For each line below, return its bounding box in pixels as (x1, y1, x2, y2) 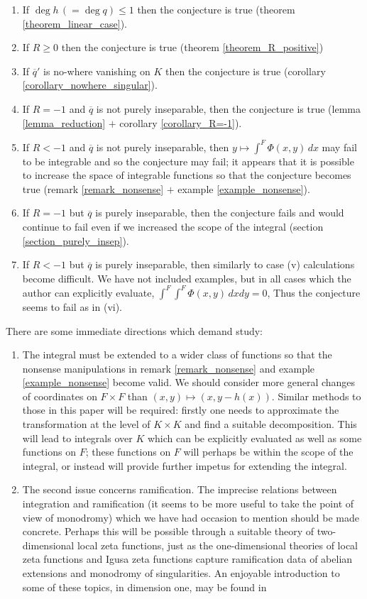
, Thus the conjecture (267, 285, 361, 299)
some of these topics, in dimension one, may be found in (22, 579, 267, 594)
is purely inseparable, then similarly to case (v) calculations (95, 257, 355, 272)
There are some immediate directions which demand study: (6, 323, 263, 338)
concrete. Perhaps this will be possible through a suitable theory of (22, 524, 314, 539)
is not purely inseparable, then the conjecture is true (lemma (96, 101, 361, 116)
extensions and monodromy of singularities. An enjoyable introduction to (22, 566, 340, 580)
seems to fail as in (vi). (22, 299, 123, 314)
